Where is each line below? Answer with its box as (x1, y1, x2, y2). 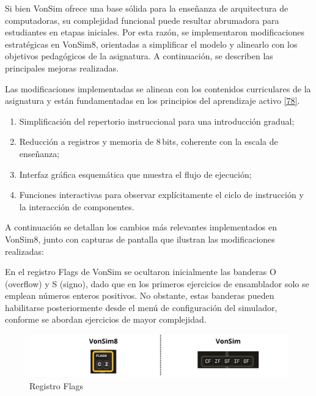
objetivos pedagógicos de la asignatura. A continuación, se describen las (5, 50, 273, 62)
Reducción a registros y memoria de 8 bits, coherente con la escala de (19, 135, 278, 148)
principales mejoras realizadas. (5, 61, 119, 74)
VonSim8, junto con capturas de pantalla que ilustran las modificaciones (5, 232, 275, 245)
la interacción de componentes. (19, 200, 134, 213)
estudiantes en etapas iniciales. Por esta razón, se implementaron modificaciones (5, 26, 305, 38)
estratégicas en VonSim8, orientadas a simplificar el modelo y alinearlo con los (5, 37, 298, 50)
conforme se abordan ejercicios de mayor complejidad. (5, 313, 207, 326)
